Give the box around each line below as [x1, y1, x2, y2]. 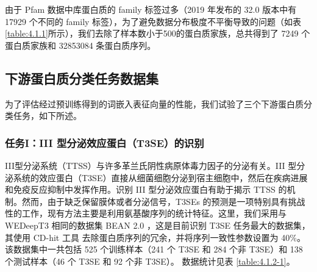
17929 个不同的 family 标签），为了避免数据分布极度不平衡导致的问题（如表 [5, 15, 302, 27]
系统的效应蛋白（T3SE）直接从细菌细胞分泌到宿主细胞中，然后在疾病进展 [13, 171, 308, 184]
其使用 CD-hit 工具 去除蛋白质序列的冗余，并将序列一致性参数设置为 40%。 [5, 231, 305, 243]
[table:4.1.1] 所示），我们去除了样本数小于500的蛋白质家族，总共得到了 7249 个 [5, 27, 310, 40]
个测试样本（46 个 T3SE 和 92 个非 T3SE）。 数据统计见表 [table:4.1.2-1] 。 [5, 254, 295, 267]
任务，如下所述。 [13, 109, 82, 122]
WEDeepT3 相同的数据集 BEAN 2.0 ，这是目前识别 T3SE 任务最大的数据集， [5, 218, 310, 231]
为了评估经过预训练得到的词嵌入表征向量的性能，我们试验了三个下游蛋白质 [5, 97, 304, 110]
